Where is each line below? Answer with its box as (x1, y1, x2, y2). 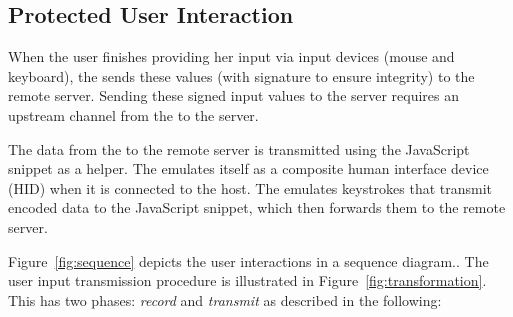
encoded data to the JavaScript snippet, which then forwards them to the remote (8, 197, 506, 218)
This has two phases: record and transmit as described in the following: (8, 289, 442, 310)
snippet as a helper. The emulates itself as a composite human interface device (8, 158, 489, 179)
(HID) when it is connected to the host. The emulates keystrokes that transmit (8, 177, 493, 198)
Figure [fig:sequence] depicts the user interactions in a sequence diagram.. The (8, 250, 489, 271)
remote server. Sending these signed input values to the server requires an (8, 85, 460, 106)
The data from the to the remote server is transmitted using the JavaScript (8, 138, 470, 159)
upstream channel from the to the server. (8, 104, 259, 125)
